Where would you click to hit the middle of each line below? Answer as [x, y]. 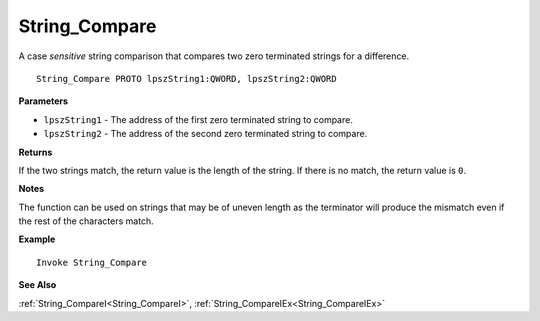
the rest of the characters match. [86, 221]
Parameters [43, 101]
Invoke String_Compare [92, 262]
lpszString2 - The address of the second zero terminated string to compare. [205, 134]
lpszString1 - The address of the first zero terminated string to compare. [198, 119]
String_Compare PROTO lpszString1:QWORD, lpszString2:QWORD [186, 78]
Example [37, 239]
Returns [35, 152]
